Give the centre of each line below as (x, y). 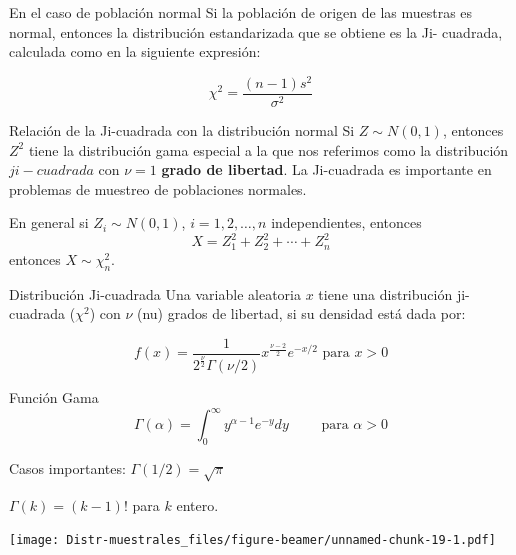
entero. (197, 504)
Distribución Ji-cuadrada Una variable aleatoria (155, 293)
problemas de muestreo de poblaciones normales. (158, 188)
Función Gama (54, 397)
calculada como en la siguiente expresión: (135, 51)
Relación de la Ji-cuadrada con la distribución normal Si (182, 129)
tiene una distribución (385, 293)
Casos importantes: (67, 467)
